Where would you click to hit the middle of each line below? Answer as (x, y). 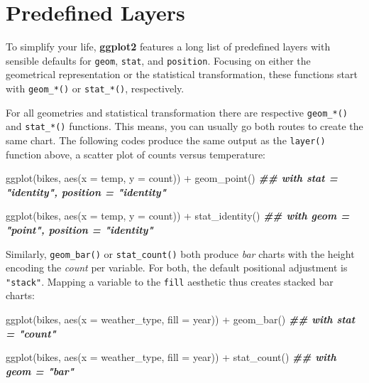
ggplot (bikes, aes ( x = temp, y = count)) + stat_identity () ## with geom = (178, 216)
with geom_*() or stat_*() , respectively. (95, 88)
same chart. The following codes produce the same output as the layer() (166, 140)
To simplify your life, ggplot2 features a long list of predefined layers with (168, 47)
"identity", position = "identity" (86, 191)
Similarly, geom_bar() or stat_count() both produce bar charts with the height (180, 253)
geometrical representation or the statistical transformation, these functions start (182, 74)
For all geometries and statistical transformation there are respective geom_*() (177, 112)
